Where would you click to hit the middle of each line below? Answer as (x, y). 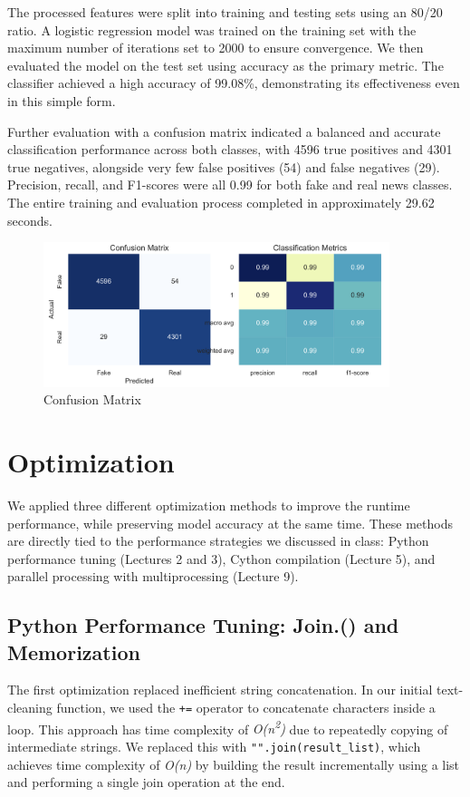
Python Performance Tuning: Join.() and (203, 625)
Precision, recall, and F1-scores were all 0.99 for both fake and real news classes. (230, 185)
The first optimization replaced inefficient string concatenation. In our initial (220, 690)
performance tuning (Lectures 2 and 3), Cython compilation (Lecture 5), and (221, 558)
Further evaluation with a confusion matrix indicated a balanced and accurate (224, 131)
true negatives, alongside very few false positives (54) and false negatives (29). (224, 166)
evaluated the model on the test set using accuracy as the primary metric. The (225, 65)
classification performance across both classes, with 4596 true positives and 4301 (230, 149)
